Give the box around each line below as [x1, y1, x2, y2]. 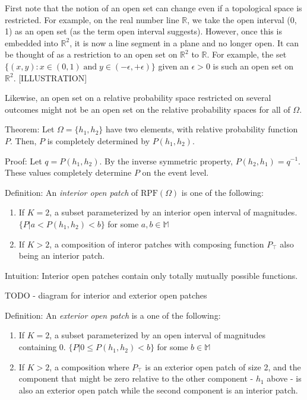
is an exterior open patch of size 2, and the [145, 360, 301, 373]
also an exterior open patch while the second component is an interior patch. [18, 383, 298, 396]
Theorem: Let [5, 123, 55, 135]
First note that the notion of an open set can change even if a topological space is [5, 2, 302, 14]
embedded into [5, 36, 58, 49]
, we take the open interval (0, [187, 13, 297, 26]
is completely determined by [47, 134, 150, 147]
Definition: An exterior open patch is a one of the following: [5, 309, 221, 321]
